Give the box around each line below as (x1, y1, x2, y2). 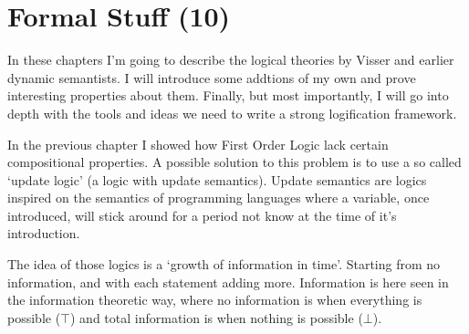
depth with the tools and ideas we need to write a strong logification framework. (7, 103, 457, 122)
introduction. (7, 224, 80, 243)
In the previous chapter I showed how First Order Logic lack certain (7, 134, 389, 153)
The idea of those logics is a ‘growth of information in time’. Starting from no (7, 255, 441, 274)
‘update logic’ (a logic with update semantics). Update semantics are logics (7, 170, 427, 189)
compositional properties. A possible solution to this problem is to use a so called (7, 152, 462, 172)
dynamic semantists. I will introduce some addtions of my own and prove (7, 68, 416, 87)
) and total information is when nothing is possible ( (70, 308, 363, 327)
